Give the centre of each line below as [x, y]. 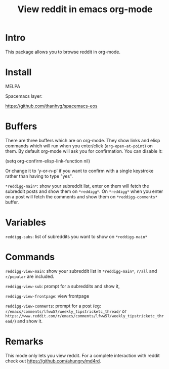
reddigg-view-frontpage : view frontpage [47, 296]
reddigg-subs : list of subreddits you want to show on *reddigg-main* [76, 236]
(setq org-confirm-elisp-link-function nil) [48, 161]
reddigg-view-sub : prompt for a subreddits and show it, [62, 286]
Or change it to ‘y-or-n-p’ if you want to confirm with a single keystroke [79, 171]
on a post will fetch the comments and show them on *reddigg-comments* [81, 196]
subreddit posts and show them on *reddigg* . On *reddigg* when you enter [84, 191]
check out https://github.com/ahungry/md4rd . [53, 361]
